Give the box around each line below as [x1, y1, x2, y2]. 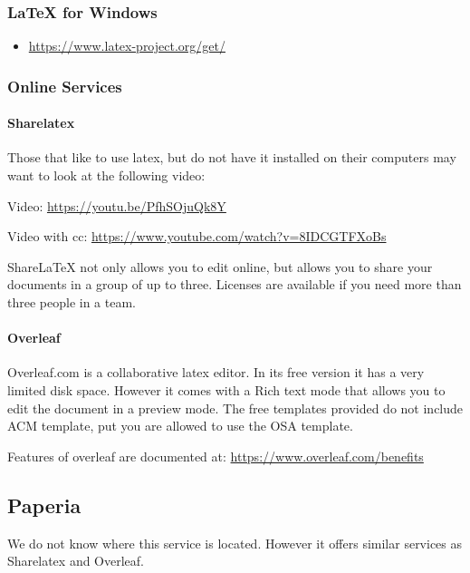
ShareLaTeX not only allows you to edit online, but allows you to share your [7, 257, 433, 276]
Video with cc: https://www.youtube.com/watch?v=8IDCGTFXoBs [7, 227, 387, 246]
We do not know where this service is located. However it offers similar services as [7, 533, 463, 552]
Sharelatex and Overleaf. [7, 551, 144, 570]
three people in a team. [7, 293, 136, 312]
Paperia [7, 490, 82, 519]
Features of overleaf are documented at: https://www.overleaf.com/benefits [7, 446, 424, 465]
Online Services [7, 74, 122, 97]
